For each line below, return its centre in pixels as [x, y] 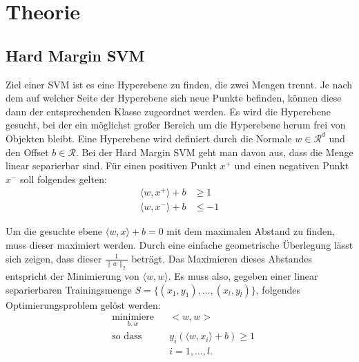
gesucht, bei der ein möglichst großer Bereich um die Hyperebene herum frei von [176, 125]
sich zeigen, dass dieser [54, 258]
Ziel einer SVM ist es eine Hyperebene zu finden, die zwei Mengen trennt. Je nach [179, 84]
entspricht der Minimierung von [72, 275]
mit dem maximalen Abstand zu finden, [251, 231]
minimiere [133, 317]
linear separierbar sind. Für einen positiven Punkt [111, 165]
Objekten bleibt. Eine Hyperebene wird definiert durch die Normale [149, 138]
